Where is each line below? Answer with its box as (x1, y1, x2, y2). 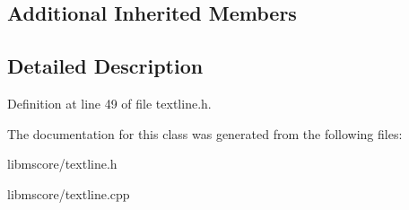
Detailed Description (7, 52, 204, 80)
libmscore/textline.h (7, 154, 117, 173)
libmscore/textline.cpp (7, 184, 130, 203)
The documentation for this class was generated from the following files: (7, 124, 403, 143)
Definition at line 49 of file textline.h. (7, 93, 212, 112)
